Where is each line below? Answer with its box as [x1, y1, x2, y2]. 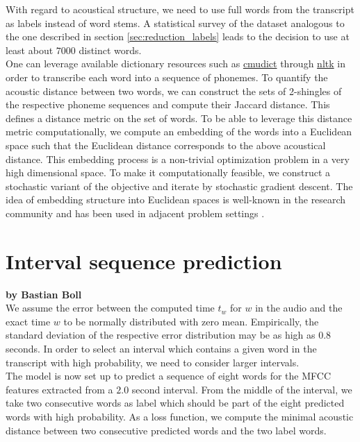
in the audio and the [255, 300, 343, 315]
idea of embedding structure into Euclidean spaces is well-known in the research [6, 192, 346, 207]
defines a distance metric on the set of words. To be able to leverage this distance [6, 110, 352, 125]
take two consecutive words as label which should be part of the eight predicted [6, 396, 345, 410]
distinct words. [79, 42, 142, 57]
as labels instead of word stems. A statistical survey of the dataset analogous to [6, 15, 345, 30]
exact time [6, 314, 51, 328]
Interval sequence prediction [6, 246, 282, 275]
